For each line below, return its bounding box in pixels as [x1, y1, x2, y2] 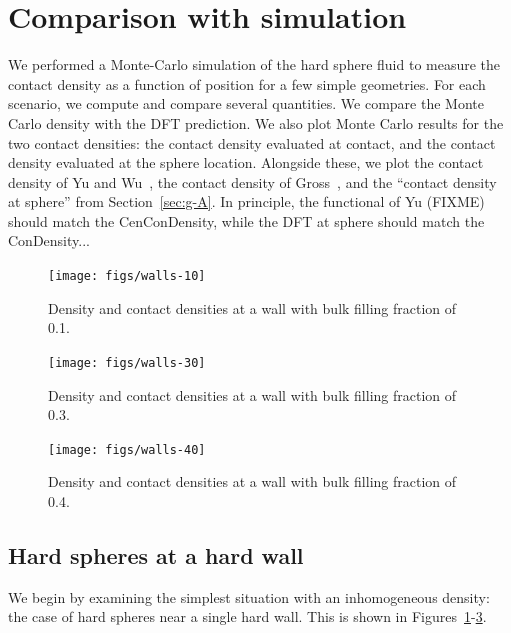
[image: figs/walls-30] [48, 355, 206, 370]
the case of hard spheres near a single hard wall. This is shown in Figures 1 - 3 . [8, 606, 487, 627]
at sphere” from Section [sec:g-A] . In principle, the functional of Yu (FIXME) [8, 191, 485, 212]
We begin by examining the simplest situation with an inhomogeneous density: [8, 586, 490, 607]
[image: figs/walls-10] [48, 269, 206, 284]
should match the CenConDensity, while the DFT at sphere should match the [8, 210, 485, 231]
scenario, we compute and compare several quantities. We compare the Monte [8, 93, 484, 114]
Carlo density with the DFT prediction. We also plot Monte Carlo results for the [8, 112, 504, 133]
